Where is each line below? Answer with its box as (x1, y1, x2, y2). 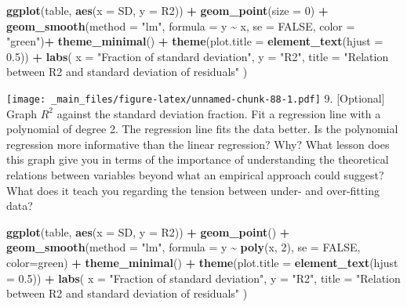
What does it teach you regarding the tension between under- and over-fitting (6, 182, 380, 198)
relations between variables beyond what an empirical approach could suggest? (6, 167, 384, 182)
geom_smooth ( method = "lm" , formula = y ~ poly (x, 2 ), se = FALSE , (6, 239, 361, 255)
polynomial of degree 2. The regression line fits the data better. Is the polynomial (6, 121, 398, 137)
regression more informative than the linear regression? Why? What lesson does (6, 135, 390, 152)
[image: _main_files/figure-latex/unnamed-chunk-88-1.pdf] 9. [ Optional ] (6, 89, 385, 106)
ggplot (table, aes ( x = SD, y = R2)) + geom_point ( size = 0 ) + (6, 2, 329, 18)
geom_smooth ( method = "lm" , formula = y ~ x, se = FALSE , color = (6, 17, 355, 34)
